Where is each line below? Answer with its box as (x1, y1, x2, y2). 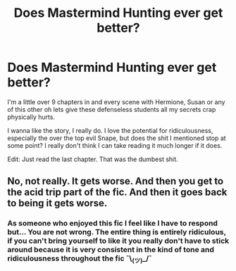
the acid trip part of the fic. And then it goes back (7, 187, 228, 198)
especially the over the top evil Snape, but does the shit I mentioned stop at (7, 134, 227, 142)
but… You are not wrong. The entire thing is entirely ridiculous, (7, 227, 227, 237)
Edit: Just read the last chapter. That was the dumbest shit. (7, 155, 178, 163)
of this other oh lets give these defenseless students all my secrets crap (7, 105, 216, 113)
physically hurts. (7, 113, 55, 121)
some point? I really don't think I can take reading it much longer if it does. (7, 141, 223, 149)
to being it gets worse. (7, 197, 108, 209)
